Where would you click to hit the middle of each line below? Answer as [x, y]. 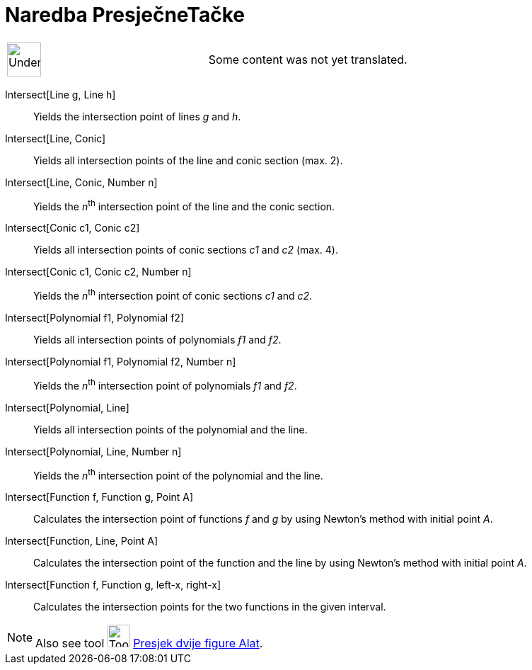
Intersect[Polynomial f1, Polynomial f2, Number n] [121, 362]
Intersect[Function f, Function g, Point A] [99, 497]
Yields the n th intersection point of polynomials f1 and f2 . [165, 385]
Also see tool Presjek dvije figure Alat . [149, 643]
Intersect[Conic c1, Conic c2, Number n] [98, 272]
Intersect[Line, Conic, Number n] [81, 182]
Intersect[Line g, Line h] [60, 94]
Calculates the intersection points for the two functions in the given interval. [210, 607]
